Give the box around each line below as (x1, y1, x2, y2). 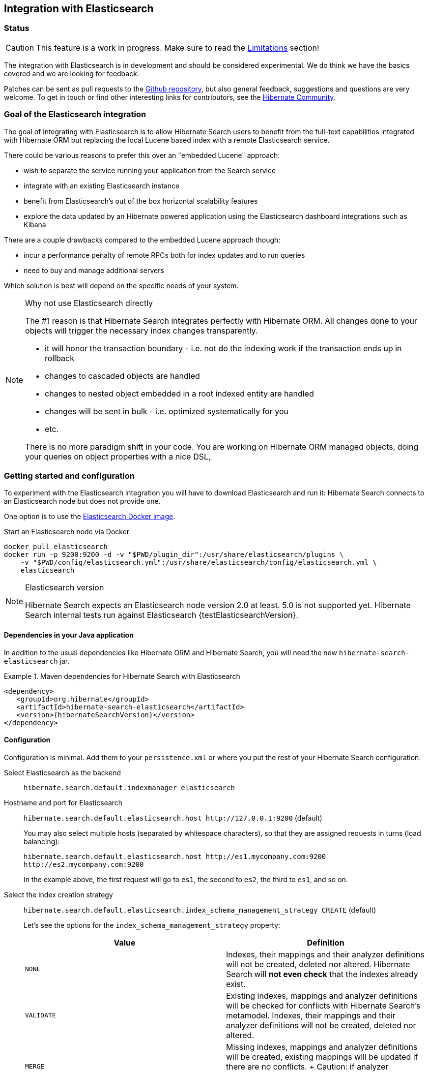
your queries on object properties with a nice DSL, (25, 451, 211, 461)
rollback (45, 353, 75, 363)
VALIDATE (25, 1012, 56, 1019)
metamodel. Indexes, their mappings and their (226, 1010, 396, 1020)
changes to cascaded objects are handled (45, 370, 200, 381)
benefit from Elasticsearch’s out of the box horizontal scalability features (24, 196, 258, 205)
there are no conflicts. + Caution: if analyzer (226, 1061, 389, 1072)
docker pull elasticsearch (4, 543, 108, 551)
